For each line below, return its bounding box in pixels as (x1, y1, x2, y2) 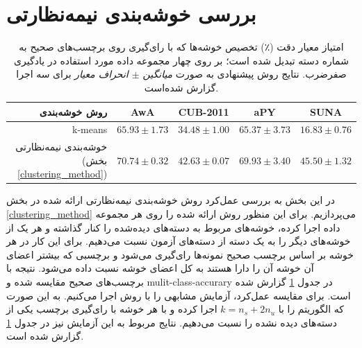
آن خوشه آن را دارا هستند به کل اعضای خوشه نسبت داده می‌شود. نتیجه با (6, 261, 314, 275)
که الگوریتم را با (278, 302, 344, 316)
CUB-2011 (178, 104, 229, 119)
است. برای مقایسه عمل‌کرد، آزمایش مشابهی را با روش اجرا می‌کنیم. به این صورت (6, 288, 351, 302)
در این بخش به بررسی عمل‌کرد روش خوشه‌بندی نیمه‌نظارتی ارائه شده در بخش (6, 193, 336, 207)
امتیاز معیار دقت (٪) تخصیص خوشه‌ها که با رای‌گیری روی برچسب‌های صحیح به (19, 40, 344, 54)
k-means (72, 122, 108, 137)
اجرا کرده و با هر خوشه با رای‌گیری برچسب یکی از (6, 302, 217, 316)
